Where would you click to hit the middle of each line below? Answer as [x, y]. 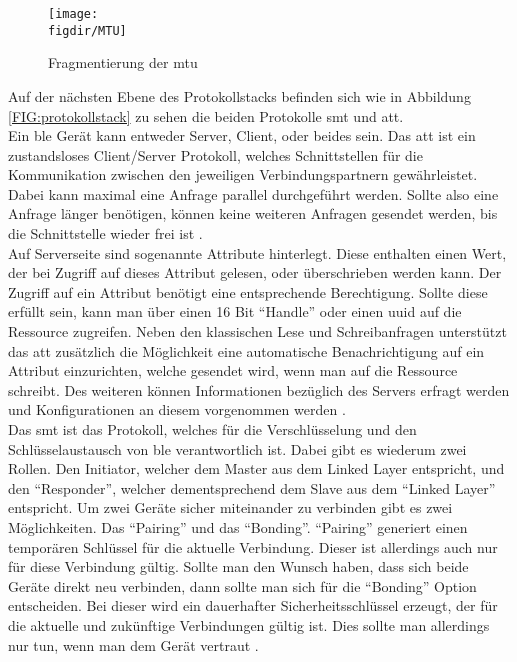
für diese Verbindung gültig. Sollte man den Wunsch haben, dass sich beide [238, 566]
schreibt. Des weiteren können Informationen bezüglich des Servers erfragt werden [259, 389]
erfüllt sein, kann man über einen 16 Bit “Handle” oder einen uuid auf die [235, 311]
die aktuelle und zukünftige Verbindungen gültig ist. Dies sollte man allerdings [249, 624]
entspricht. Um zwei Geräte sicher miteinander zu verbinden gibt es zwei [230, 507]
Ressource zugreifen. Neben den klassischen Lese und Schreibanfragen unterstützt [257, 331]
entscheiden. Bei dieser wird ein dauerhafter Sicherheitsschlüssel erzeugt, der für [253, 605]
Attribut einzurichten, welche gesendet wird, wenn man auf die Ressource [233, 370]
